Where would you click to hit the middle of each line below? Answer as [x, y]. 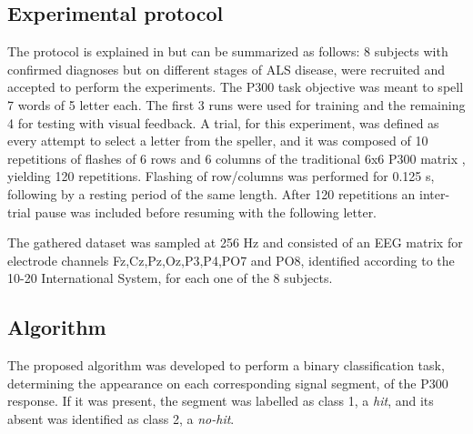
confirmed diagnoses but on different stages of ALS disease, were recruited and [226, 69]
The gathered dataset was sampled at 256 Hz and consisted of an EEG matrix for [235, 242]
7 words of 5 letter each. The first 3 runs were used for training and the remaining [236, 104]
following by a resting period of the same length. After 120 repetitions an [211, 193]
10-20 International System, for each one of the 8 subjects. [170, 278]
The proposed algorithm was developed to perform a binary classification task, [226, 365]
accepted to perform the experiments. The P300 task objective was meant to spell [236, 87]
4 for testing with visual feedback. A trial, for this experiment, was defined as [223, 122]
